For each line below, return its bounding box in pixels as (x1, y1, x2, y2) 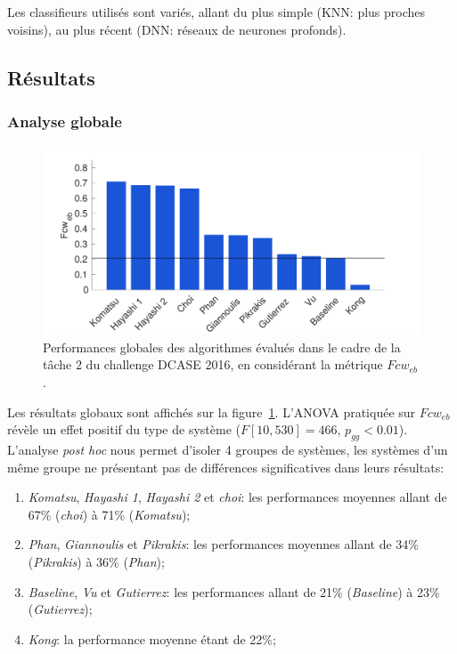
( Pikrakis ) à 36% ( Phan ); (28, 552, 165, 570)
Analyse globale (7, 109, 122, 132)
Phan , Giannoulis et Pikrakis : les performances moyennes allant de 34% (28, 535, 419, 553)
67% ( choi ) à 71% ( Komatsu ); (28, 505, 191, 523)
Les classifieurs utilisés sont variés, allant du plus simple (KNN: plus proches (7, 3, 426, 20)
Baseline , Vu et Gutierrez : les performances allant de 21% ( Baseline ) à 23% (28, 582, 440, 601)
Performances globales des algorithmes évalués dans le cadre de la (43, 337, 401, 356)
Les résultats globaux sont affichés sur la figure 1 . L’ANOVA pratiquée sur (7, 402, 416, 421)
